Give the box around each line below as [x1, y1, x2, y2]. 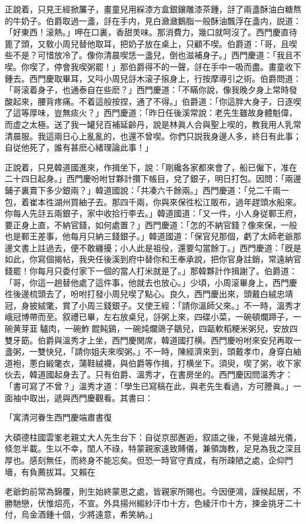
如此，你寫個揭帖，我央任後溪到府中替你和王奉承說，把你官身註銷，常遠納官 [5, 253, 301, 265]
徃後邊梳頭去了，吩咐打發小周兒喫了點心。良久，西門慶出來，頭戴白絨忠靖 [5, 288, 293, 300]
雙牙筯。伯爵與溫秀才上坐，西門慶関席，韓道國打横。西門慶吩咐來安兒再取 [5, 333, 293, 346]
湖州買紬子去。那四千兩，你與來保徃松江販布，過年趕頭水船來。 [54, 195, 301, 208]
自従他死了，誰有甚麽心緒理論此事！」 [5, 141, 153, 153]
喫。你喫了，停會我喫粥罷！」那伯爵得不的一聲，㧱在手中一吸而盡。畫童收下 [5, 60, 301, 72]
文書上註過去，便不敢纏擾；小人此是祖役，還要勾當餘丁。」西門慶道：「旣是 [12, 241, 301, 253]
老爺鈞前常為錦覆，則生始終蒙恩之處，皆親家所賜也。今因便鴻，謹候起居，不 [5, 485, 301, 498]
